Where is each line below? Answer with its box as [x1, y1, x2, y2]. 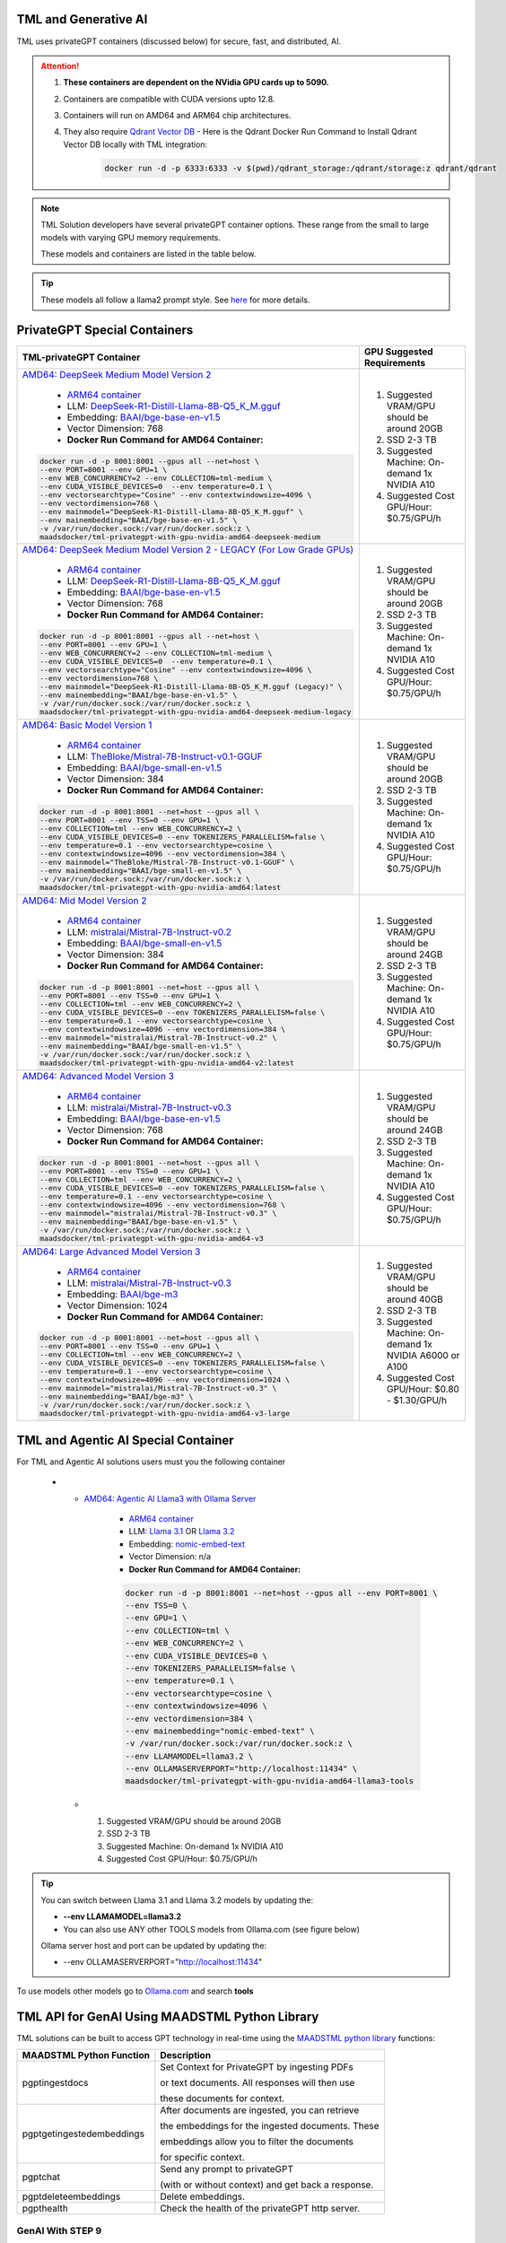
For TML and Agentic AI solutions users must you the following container [16, 1456, 286, 1467]
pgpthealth [22, 2203, 69, 2215]
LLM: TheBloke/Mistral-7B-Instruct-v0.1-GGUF [66, 750, 264, 763]
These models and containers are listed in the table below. [40, 249, 257, 259]
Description [160, 2049, 211, 2062]
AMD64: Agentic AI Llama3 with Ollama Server [83, 1493, 257, 1504]
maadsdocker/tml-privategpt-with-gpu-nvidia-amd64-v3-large [39, 1409, 291, 1418]
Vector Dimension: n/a [128, 1551, 211, 1562]
